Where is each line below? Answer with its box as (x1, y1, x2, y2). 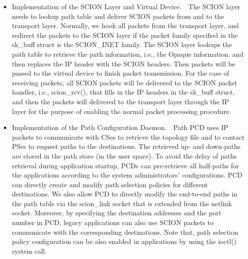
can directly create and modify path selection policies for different (12, 179, 208, 189)
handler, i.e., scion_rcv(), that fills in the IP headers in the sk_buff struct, (12, 87, 235, 97)
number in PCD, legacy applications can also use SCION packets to (12, 217, 214, 227)
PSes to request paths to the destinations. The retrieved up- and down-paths (12, 141, 241, 151)
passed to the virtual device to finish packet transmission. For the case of (12, 68, 230, 78)
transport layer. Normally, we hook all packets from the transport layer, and (12, 20, 239, 31)
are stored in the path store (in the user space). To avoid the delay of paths (12, 150, 237, 161)
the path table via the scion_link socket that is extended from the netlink (12, 198, 232, 208)
